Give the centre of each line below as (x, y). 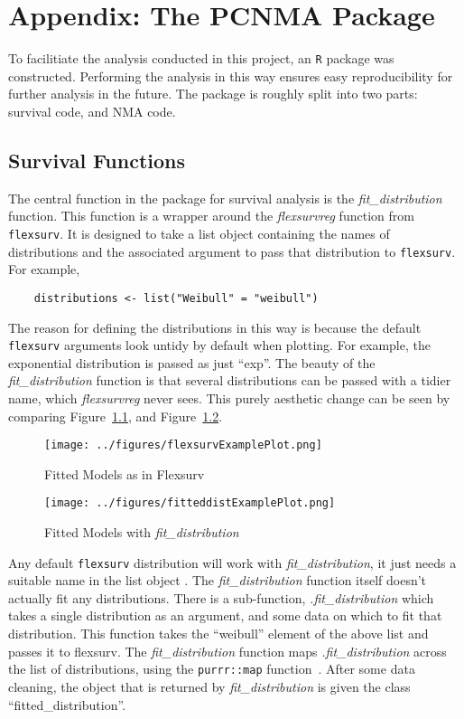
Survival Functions (97, 160)
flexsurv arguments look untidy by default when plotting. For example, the (219, 345)
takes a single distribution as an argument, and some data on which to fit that (225, 615)
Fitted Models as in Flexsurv (125, 473)
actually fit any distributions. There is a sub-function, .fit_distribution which (221, 597)
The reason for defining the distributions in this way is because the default (215, 327)
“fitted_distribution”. (67, 704)
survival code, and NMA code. (92, 111)
